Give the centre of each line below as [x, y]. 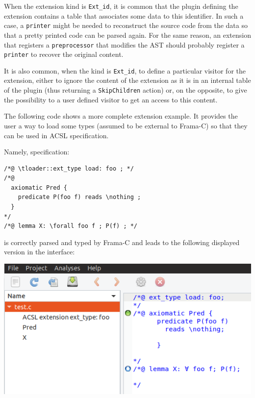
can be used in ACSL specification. [56, 135]
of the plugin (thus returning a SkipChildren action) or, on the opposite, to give [126, 90]
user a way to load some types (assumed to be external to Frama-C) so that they [126, 125]
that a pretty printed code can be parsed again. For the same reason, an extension [127, 35]
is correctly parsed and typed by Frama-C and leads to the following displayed [122, 242]
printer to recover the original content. [64, 54]
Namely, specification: [37, 152]
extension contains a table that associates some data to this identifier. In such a [124, 15]
